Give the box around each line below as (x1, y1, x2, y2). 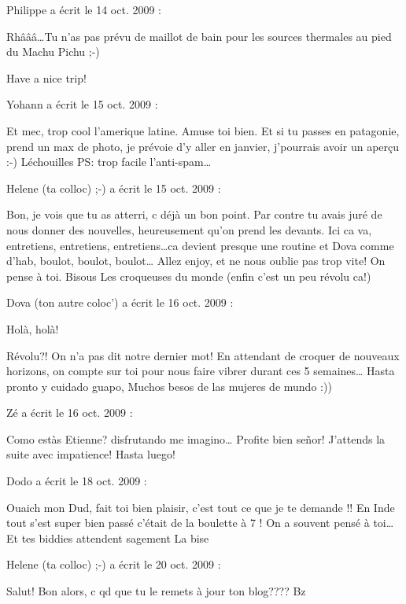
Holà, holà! (6, 320, 59, 337)
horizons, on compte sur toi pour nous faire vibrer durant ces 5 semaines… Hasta (6, 363, 395, 379)
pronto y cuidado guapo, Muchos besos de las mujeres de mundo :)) (6, 377, 332, 394)
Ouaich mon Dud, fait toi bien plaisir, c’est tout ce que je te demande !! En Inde (6, 499, 395, 515)
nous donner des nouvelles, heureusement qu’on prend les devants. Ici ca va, (6, 221, 372, 238)
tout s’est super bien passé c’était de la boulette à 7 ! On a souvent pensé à (6, 514, 370, 531)
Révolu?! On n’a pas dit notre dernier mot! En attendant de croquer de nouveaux (6, 347, 400, 363)
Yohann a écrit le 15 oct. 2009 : (6, 96, 158, 112)
